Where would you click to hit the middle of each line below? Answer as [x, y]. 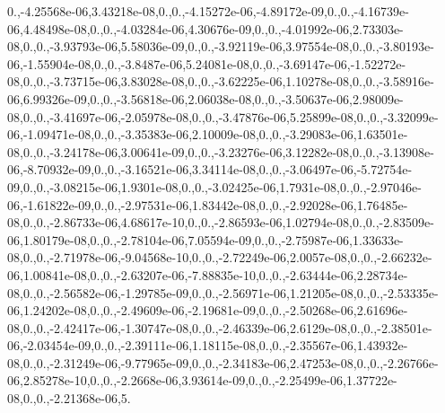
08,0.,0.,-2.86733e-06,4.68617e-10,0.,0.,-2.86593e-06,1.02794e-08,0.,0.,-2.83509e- [221, 222]
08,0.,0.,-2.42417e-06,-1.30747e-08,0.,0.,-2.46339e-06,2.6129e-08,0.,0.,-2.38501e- [220, 327]
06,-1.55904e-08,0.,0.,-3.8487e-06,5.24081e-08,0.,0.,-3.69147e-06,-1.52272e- [207, 63]
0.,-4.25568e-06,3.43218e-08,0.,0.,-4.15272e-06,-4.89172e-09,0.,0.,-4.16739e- [208, 11]
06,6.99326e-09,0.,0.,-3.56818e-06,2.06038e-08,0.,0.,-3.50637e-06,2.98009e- [205, 98]
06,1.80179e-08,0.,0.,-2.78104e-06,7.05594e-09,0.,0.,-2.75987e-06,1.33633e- [205, 239]
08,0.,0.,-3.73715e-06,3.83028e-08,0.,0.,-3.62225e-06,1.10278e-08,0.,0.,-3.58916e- [221, 81]
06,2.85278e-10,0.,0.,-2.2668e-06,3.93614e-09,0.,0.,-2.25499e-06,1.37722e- [202, 380]
